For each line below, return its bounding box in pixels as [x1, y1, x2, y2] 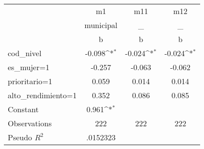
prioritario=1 [8, 75, 52, 87]
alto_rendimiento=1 [8, 89, 77, 101]
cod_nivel [8, 47, 42, 59]
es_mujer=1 [8, 61, 49, 73]
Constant [8, 104, 39, 115]
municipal [84, 19, 118, 30]
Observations [8, 118, 52, 129]
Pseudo [8, 132, 32, 143]
